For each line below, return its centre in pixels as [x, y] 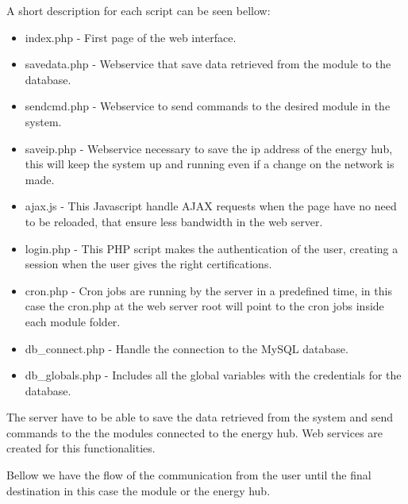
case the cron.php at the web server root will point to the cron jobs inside [204, 306]
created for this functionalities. [81, 448]
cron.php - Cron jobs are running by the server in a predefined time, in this [208, 290]
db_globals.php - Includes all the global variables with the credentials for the [213, 375]
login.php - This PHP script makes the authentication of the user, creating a [212, 248]
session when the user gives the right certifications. [148, 264]
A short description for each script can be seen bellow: [139, 10]
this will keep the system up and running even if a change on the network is [210, 164]
